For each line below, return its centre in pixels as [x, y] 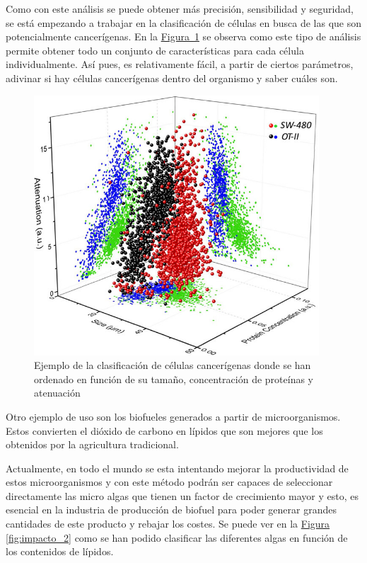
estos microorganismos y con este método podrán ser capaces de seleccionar [169, 482]
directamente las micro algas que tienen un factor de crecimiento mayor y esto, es [182, 495]
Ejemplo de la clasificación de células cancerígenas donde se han [173, 365]
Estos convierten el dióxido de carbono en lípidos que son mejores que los [164, 430]
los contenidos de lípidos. [60, 551]
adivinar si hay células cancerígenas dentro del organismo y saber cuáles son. [172, 78]
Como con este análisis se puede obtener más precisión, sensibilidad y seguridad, [180, 8]
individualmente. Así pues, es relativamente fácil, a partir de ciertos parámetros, [180, 64]
